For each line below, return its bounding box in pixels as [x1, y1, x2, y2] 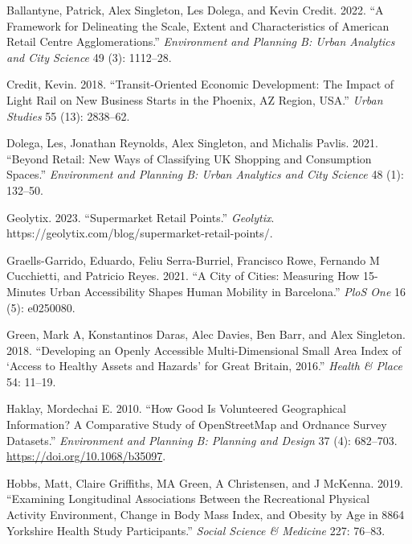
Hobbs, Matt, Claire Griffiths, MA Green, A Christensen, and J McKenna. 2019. [6, 474, 403, 491]
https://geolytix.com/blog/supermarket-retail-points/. [6, 225, 273, 241]
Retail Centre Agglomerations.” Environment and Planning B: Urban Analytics [6, 33, 395, 50]
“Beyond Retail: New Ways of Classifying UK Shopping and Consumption [6, 150, 372, 167]
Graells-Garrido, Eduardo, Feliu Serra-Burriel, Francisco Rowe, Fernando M [6, 251, 380, 268]
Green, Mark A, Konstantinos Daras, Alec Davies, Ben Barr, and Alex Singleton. [6, 326, 406, 343]
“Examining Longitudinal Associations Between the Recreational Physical [6, 490, 370, 507]
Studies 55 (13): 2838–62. [6, 107, 130, 124]
